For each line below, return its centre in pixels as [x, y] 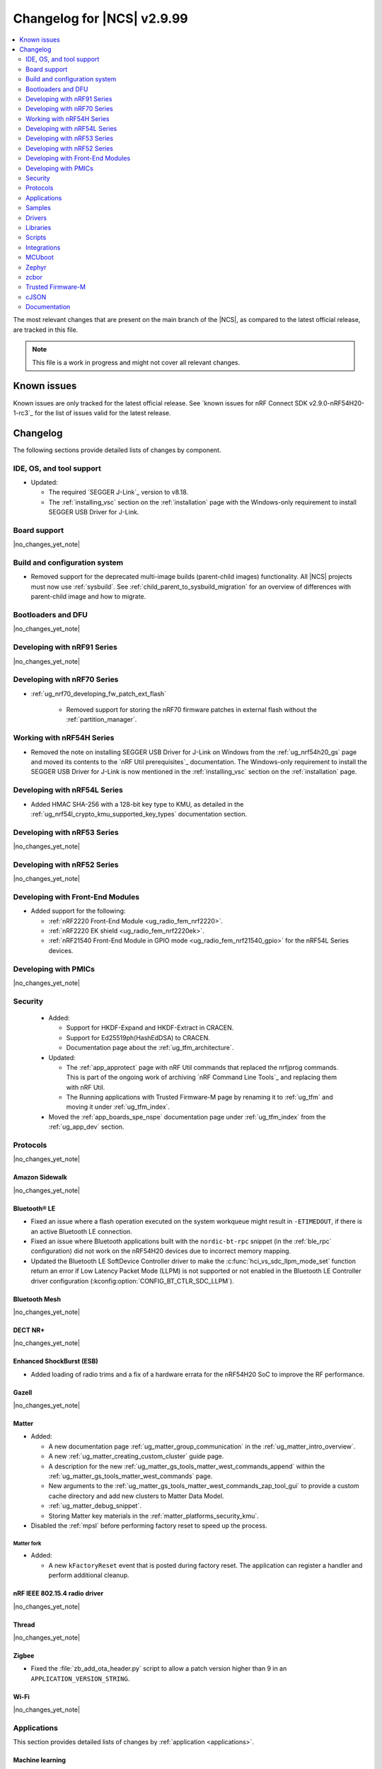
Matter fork [27, 1543]
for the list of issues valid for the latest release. [103, 413]
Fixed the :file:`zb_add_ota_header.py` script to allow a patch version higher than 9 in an [159, 1669]
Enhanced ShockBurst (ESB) [56, 1361]
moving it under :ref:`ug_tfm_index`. [118, 1107]
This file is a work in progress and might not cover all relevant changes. [136, 362]
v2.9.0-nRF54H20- [336, 403]
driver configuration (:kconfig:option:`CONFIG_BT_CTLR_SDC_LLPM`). [133, 1281]
